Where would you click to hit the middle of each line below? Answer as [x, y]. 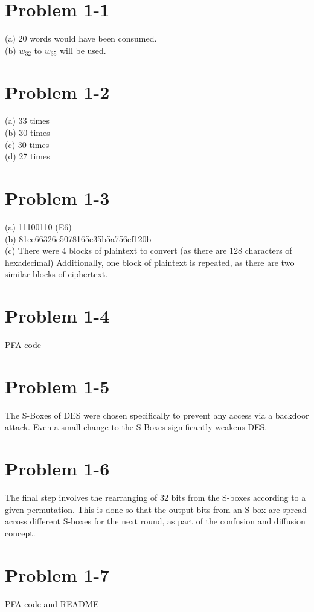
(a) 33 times [27, 121]
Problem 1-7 [57, 574]
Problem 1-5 [57, 386]
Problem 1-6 [57, 469]
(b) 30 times [27, 133]
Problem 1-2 [57, 92]
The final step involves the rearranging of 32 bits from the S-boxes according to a [155, 498]
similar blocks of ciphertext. [56, 274]
